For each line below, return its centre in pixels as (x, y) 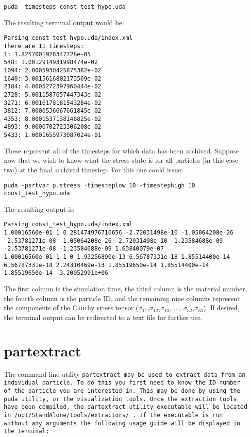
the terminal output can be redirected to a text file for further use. (103, 317)
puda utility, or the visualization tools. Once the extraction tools (120, 399)
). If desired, (221, 308)
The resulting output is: (39, 209)
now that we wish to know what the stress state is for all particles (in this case (121, 160)
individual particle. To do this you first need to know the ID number (122, 383)
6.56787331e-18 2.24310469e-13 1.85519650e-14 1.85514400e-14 (107, 265)
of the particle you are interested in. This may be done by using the (122, 391)
